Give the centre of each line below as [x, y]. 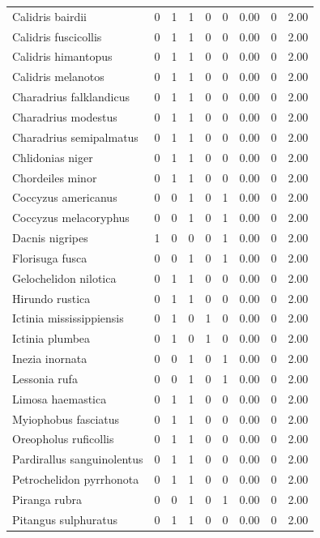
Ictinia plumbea [51, 338]
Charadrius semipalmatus [75, 137]
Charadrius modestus [65, 116]
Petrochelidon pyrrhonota [76, 479]
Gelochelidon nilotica [64, 278]
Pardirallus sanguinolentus [78, 459]
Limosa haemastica [60, 398]
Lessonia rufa [45, 378]
